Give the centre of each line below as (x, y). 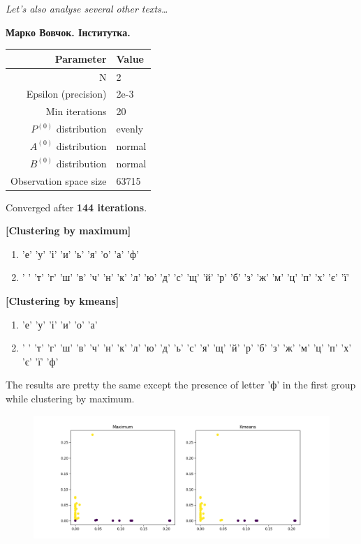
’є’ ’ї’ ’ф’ (40, 361)
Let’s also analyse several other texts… (87, 8)
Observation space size (59, 180)
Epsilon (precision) (66, 94)
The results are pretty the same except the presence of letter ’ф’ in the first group (181, 385)
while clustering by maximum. (70, 399)
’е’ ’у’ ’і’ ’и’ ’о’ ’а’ (60, 324)
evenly (130, 129)
